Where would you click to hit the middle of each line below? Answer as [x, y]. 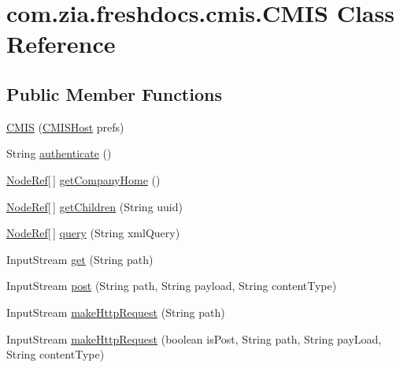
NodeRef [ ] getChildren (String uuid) [94, 206]
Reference [61, 44]
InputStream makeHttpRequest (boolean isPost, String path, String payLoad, [194, 338]
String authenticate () [59, 153]
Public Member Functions [114, 93]
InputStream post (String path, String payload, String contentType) [172, 286]
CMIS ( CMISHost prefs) [65, 126]
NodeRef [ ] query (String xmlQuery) [93, 233]
